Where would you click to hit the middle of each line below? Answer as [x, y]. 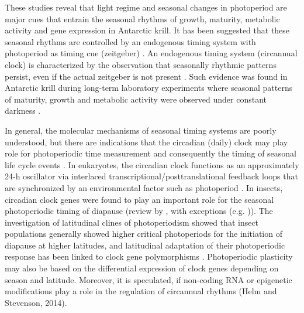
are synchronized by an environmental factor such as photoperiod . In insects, [144, 187]
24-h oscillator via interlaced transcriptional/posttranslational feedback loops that [151, 176]
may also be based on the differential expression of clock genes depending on [142, 268]
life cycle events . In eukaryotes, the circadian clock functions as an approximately [152, 164]
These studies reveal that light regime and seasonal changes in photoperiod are [146, 7]
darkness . [23, 110]
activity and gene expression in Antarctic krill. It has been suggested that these [147, 30]
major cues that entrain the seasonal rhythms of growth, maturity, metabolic [142, 18]
